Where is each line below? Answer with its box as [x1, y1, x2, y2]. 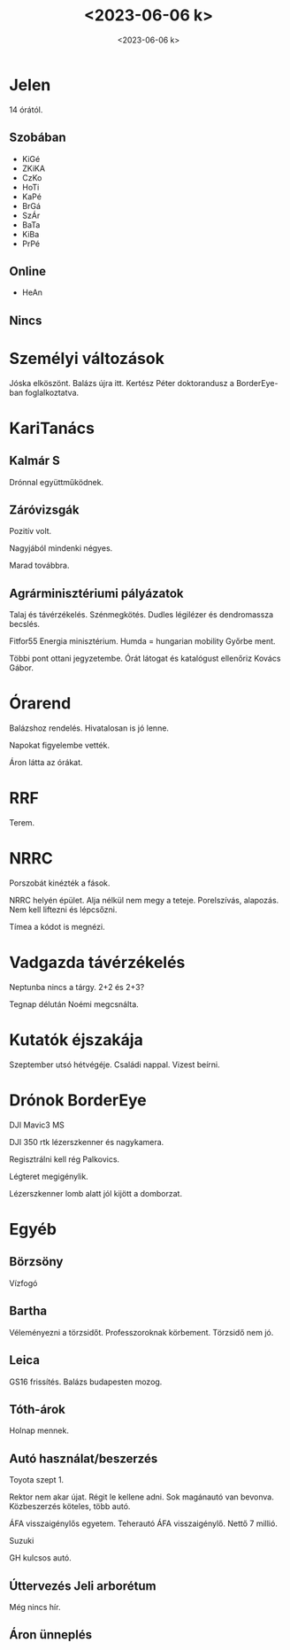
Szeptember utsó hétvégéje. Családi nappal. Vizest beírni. [9, 1059, 221, 1070]
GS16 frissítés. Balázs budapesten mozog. [9, 1376, 163, 1387]
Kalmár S [9, 453, 60, 469]
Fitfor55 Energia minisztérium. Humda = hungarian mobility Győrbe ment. [9, 636, 276, 647]
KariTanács [9, 418, 95, 438]
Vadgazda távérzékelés [9, 953, 186, 972]
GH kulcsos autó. [9, 1553, 72, 1563]
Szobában [9, 130, 66, 145]
